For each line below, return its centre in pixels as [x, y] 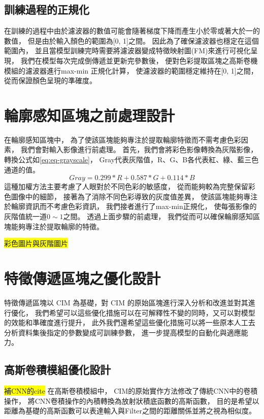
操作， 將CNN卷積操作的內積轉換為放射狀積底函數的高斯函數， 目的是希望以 [132, 400]
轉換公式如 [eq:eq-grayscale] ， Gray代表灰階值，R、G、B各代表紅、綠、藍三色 [131, 160]
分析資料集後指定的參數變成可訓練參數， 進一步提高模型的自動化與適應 [123, 332]
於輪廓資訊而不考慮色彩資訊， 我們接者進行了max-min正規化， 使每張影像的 [130, 206]
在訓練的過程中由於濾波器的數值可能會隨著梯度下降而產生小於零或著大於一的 [132, 31]
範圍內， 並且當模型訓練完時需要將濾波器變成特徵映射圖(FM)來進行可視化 [127, 50]
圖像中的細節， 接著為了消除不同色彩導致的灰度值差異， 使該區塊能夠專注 [134, 196]
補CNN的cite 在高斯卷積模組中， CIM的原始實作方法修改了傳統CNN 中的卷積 [131, 391]
